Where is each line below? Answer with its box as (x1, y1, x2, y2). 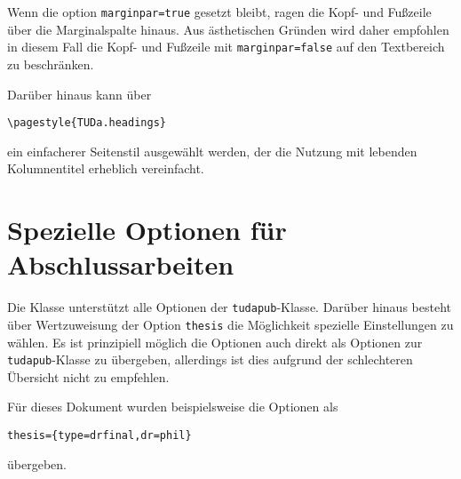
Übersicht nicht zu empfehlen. (7, 367, 170, 386)
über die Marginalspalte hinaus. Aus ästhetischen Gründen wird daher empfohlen (7, 20, 449, 38)
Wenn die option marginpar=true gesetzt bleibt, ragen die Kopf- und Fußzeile (7, 3, 432, 20)
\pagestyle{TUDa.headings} (7, 116, 166, 130)
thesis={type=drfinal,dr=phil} (7, 429, 192, 442)
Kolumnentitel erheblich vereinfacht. (7, 159, 204, 178)
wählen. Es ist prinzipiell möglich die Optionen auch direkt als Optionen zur (7, 332, 423, 351)
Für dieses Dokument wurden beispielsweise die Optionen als (7, 397, 338, 416)
